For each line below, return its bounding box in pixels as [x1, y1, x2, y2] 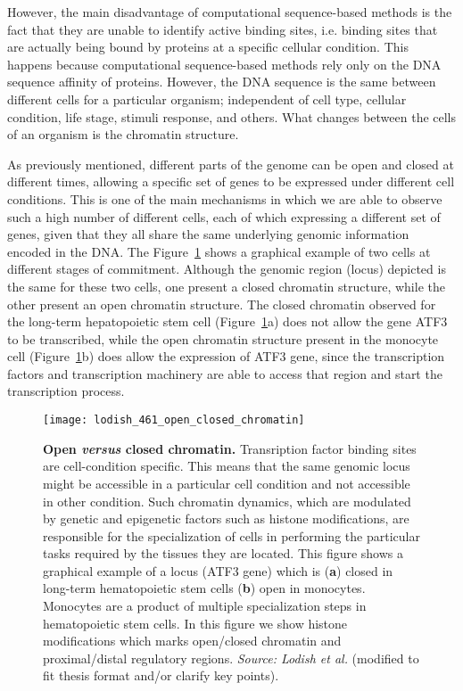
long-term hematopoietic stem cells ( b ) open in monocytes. [43, 579, 366, 597]
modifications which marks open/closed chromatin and [43, 631, 342, 650]
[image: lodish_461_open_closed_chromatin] [43, 414, 305, 427]
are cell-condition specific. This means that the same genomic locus [43, 457, 410, 475]
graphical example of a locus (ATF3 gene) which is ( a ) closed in [43, 561, 393, 580]
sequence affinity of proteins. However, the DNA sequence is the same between [7, 72, 436, 91]
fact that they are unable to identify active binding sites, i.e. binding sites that [7, 20, 438, 38]
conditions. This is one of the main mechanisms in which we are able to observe [7, 189, 442, 208]
